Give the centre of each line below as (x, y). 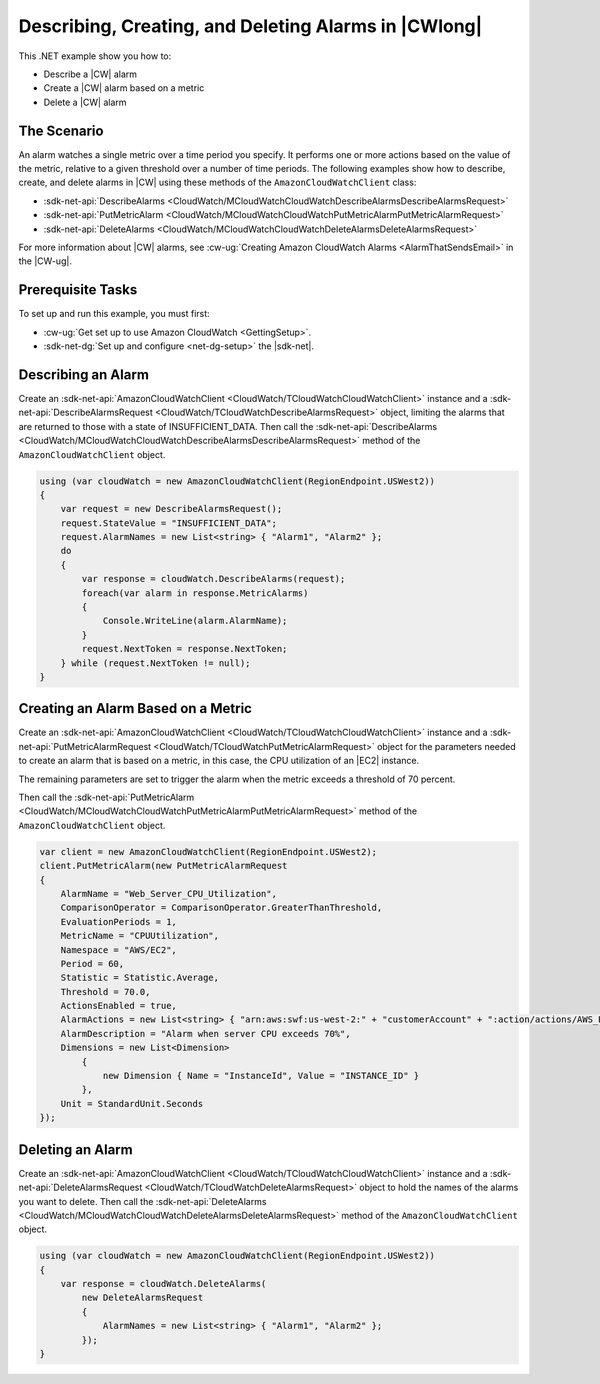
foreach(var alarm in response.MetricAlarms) (195, 593)
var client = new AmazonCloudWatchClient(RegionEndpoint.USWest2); (208, 851)
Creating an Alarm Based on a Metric (135, 708)
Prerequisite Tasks (78, 290)
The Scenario (61, 130)
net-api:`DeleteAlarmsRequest (80, 1187)
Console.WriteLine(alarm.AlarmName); (195, 621)
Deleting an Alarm (76, 1149)
